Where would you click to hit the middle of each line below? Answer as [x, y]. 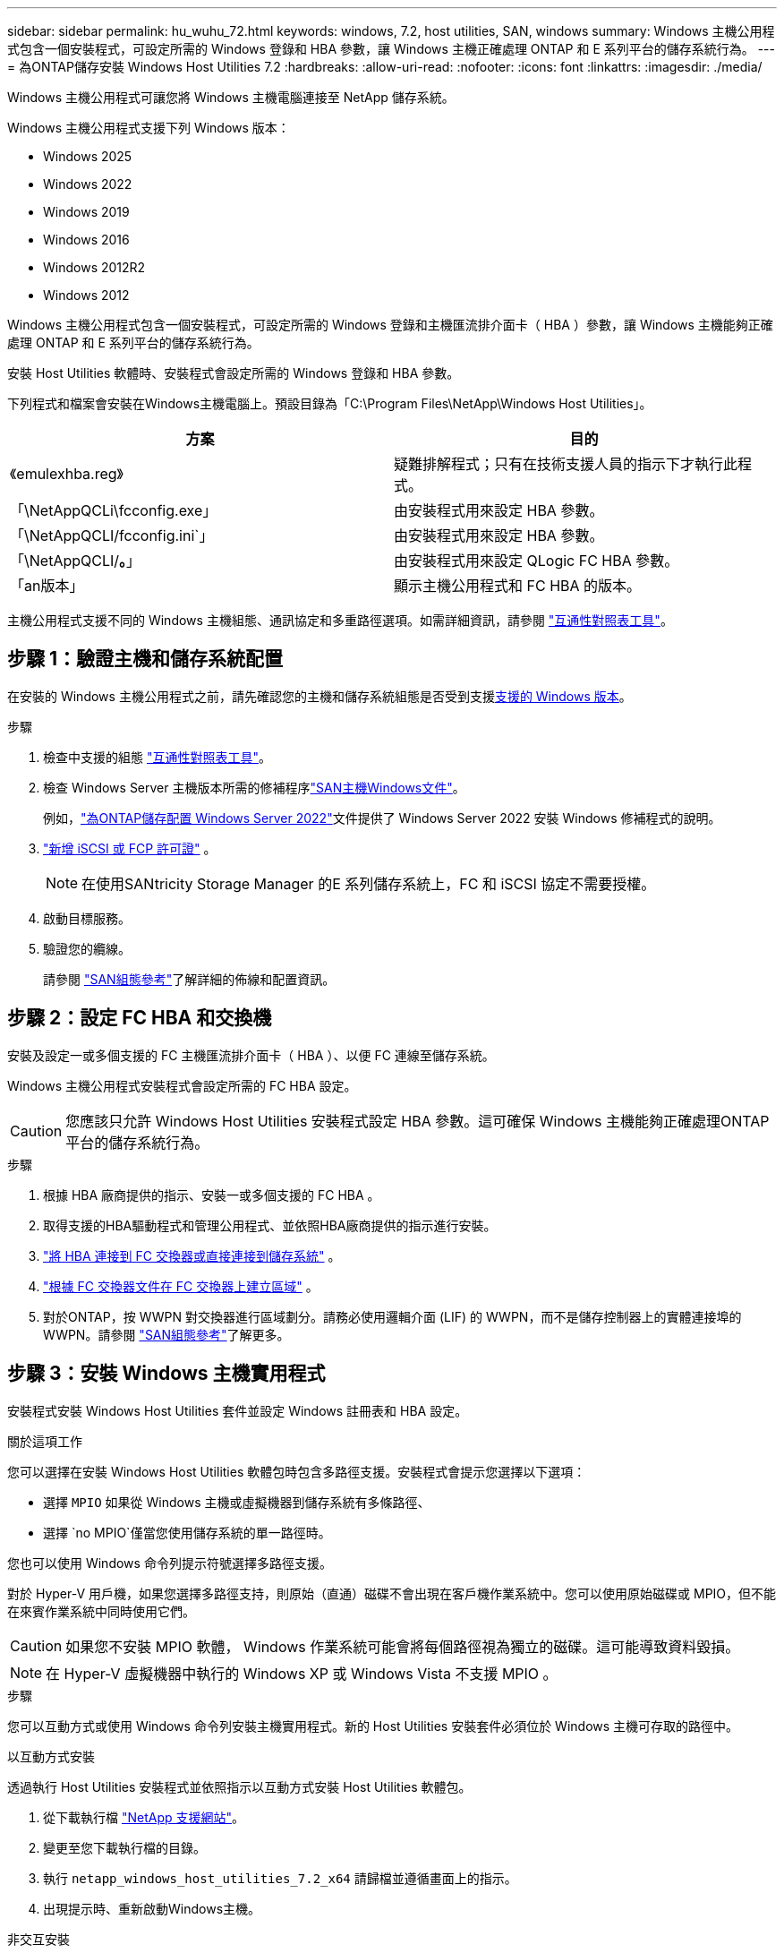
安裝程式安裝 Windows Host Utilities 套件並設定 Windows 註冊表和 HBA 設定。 [238, 1410]
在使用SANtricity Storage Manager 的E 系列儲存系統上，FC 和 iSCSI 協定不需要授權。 [369, 883]
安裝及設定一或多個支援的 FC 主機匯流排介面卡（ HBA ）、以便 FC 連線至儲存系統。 [251, 1055]
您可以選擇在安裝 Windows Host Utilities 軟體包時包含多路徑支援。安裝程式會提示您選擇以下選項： [297, 1471]
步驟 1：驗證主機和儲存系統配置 [145, 659]
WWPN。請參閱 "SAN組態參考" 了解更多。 [166, 1334]
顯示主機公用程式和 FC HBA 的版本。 [518, 586]
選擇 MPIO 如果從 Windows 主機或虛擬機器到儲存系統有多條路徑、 [237, 1502]
